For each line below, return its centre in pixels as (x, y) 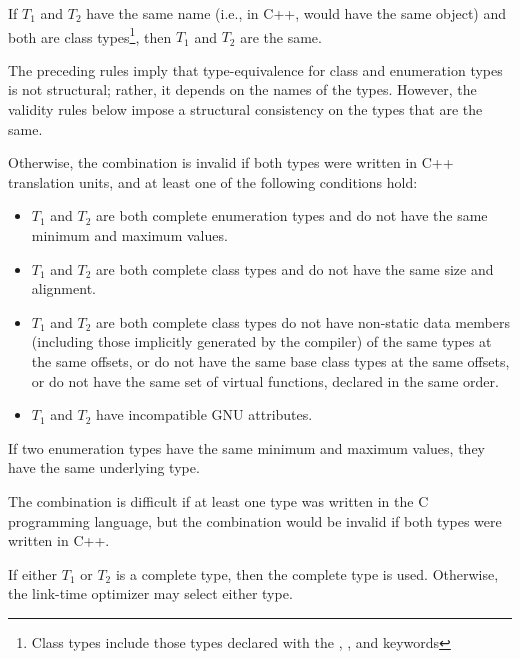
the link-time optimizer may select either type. (150, 593)
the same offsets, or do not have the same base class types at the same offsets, (270, 360)
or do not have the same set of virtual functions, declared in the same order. (265, 380)
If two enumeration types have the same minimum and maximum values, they (246, 447)
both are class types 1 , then (90, 35)
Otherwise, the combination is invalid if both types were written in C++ (231, 162)
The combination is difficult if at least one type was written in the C (218, 500)
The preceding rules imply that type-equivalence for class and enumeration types (255, 69)
